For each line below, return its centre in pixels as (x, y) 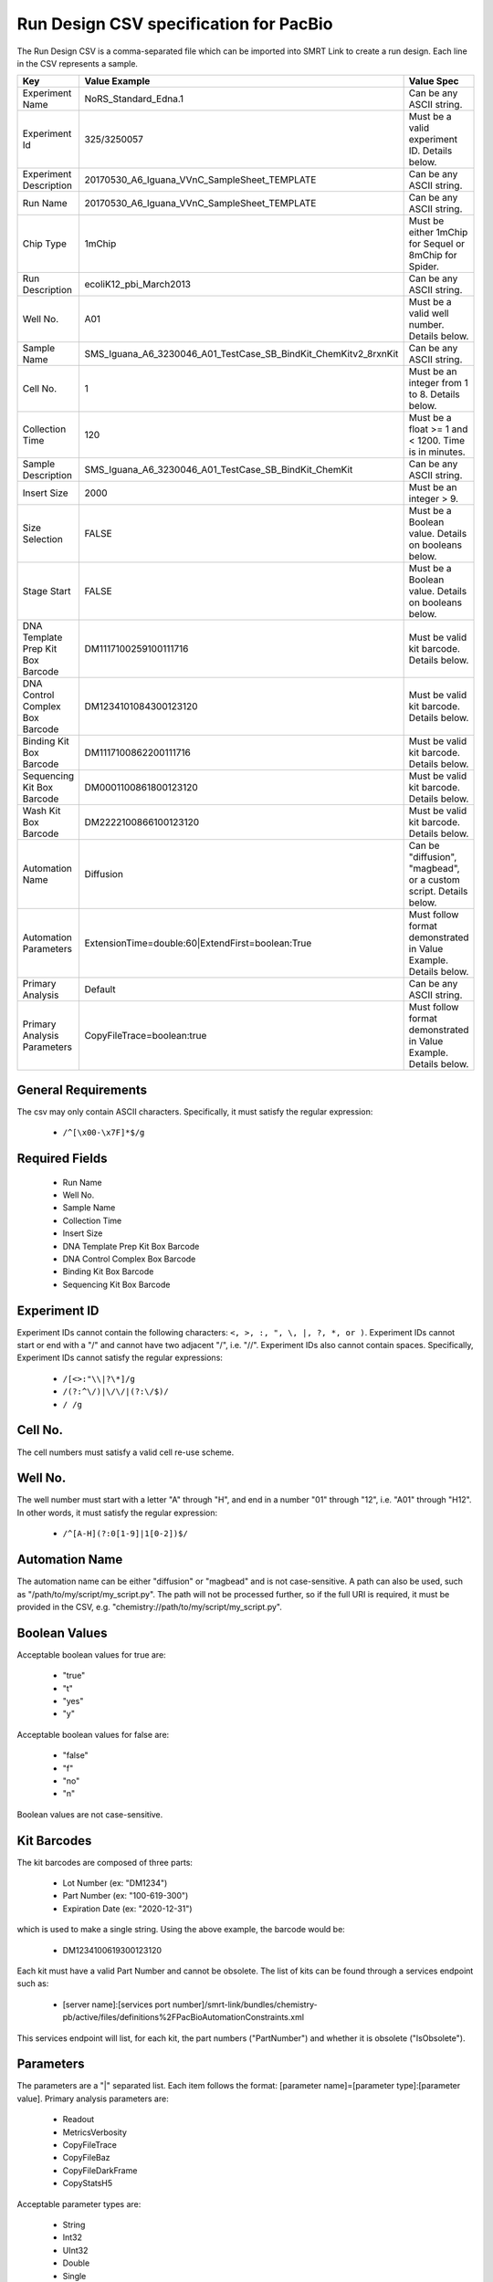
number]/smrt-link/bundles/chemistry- (245, 2005)
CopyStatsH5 (88, 2183)
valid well (429, 313)
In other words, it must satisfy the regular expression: (117, 1513)
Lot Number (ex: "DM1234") (115, 1883)
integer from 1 (439, 383)
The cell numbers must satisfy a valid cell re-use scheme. (126, 1452)
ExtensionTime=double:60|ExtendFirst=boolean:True (198, 943)
